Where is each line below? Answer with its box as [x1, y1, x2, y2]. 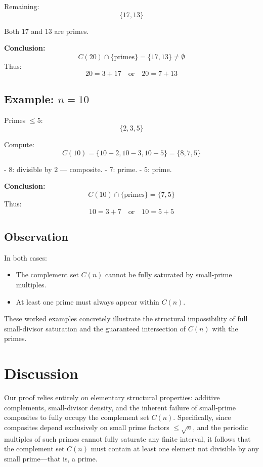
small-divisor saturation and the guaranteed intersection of [4, 323, 186, 333]
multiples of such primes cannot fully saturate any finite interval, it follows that [4, 433, 251, 444]
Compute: [4, 139, 34, 150]
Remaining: [4, 1, 39, 11]
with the [212, 323, 238, 333]
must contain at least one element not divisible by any [91, 443, 259, 454]
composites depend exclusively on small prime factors [4, 421, 169, 432]
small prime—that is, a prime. [4, 453, 98, 463]
